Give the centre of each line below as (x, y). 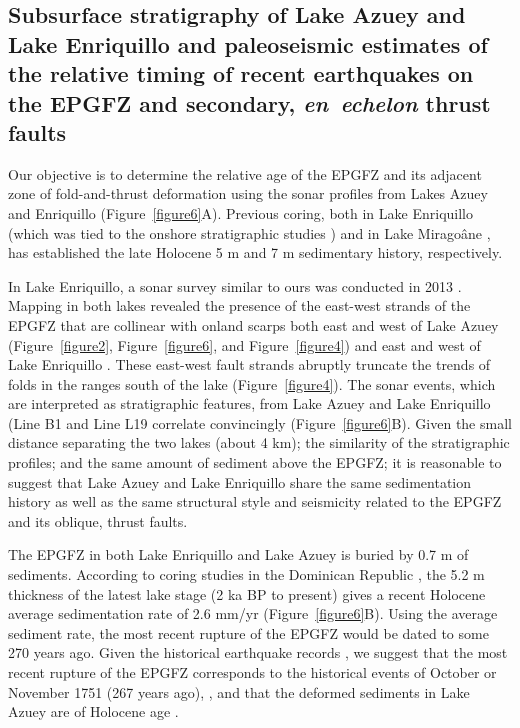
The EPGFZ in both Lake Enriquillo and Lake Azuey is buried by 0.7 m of (238, 554)
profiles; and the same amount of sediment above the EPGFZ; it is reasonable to (255, 462)
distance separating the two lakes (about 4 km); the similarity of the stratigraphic (259, 442)
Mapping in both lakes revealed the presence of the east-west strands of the (239, 305)
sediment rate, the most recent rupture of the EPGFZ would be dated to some (248, 632)
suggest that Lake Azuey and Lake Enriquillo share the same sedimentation (240, 481)
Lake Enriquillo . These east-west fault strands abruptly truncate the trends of (249, 364)
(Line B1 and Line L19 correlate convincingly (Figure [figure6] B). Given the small (260, 422)
